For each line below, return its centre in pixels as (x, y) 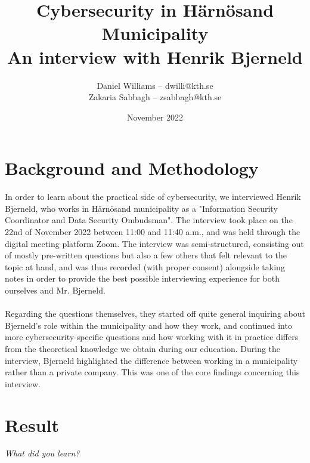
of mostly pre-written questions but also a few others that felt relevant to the (146, 255)
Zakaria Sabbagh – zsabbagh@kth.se (155, 97)
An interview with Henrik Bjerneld (155, 56)
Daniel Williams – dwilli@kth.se (155, 85)
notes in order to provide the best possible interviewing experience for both (142, 278)
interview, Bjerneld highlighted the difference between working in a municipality (151, 360)
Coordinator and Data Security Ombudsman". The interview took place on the (149, 220)
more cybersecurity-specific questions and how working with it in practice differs (152, 337)
